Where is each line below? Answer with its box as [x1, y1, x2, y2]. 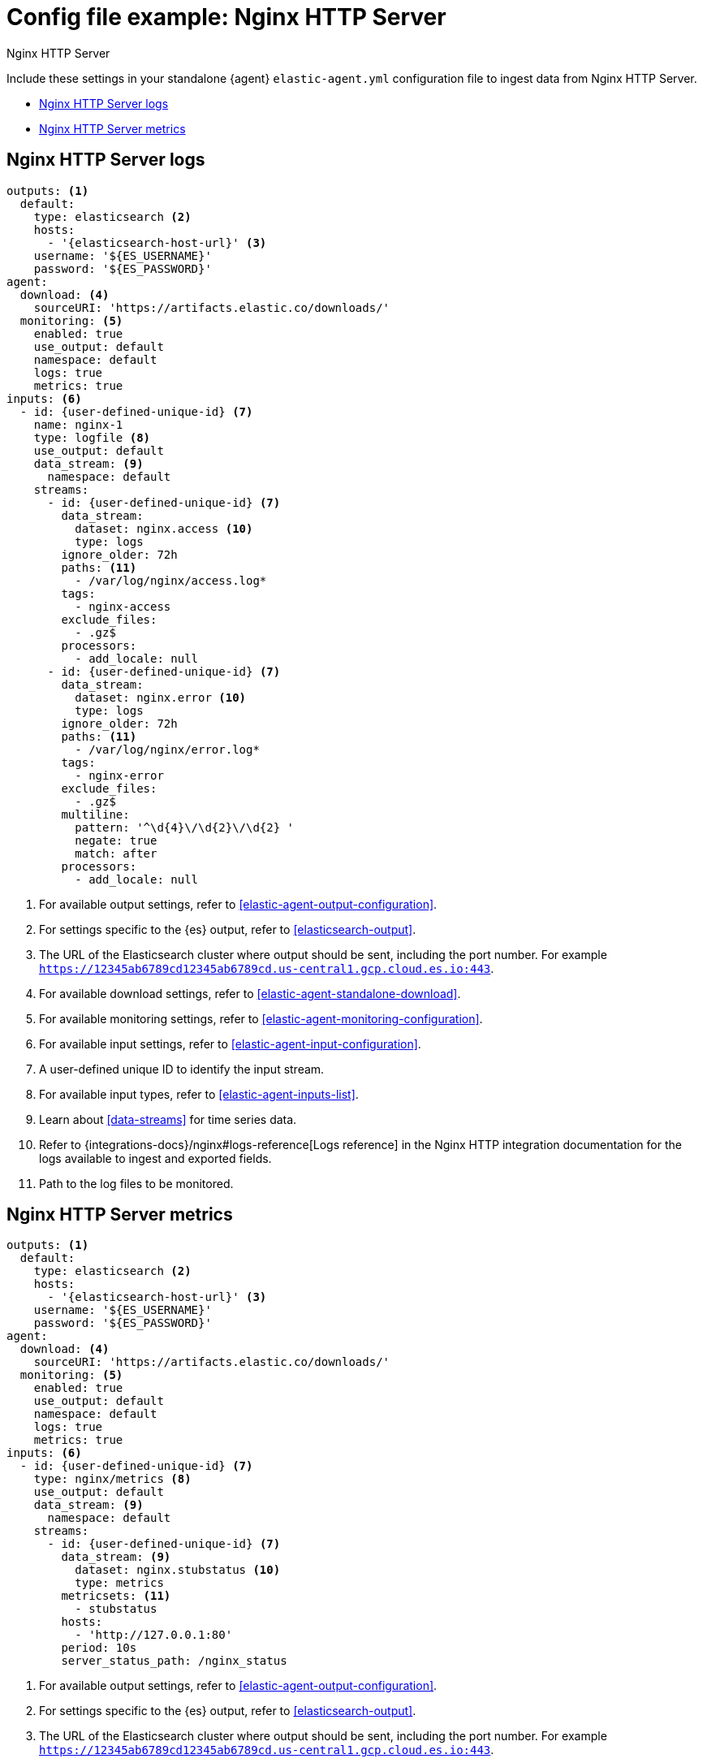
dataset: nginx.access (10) [75, 521, 253, 535]
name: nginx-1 [33, 417, 123, 431]
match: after [75, 846, 157, 860]
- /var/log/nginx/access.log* [75, 573, 267, 587]
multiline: [61, 807, 130, 821]
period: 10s [61, 1641, 137, 1655]
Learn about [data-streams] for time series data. [39, 1112, 297, 1126]
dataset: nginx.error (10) [75, 690, 247, 704]
